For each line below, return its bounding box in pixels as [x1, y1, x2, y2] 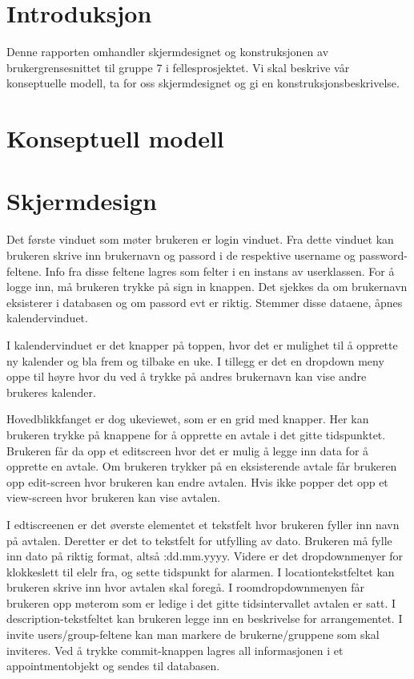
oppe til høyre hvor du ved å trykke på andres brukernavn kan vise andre [6, 368, 367, 385]
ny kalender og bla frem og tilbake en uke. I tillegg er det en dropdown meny [6, 352, 384, 369]
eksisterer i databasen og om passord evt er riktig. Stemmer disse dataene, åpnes [6, 293, 403, 310]
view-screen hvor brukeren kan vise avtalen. [6, 489, 221, 506]
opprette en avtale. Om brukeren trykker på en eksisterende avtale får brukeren [6, 458, 397, 475]
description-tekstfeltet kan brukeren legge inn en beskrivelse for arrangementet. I [6, 610, 403, 627]
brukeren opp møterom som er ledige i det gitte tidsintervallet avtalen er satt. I [6, 594, 396, 611]
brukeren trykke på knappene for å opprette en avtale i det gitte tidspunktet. [6, 426, 386, 443]
